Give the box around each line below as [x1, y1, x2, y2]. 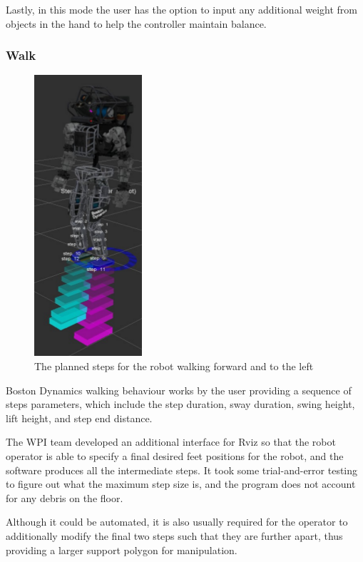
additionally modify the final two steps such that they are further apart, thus [6, 528, 343, 543]
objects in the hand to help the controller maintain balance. [6, 16, 267, 31]
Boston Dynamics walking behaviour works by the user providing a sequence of [6, 382, 352, 397]
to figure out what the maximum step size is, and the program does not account [6, 476, 356, 491]
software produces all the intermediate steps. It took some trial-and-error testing [6, 462, 358, 477]
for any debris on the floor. [6, 490, 123, 505]
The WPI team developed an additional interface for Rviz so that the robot [6, 434, 336, 449]
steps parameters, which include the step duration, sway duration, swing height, [6, 397, 355, 412]
